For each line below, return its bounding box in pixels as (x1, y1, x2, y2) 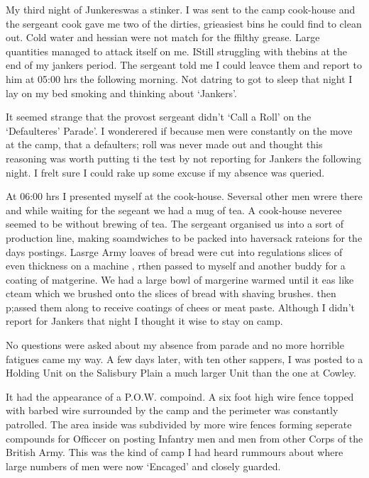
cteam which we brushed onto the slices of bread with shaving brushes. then (6, 286, 336, 301)
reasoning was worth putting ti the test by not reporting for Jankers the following (6, 150, 361, 165)
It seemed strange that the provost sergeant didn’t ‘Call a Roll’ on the (6, 109, 312, 124)
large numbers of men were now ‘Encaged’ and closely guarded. (6, 458, 281, 473)
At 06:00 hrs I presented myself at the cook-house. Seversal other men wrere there (6, 189, 363, 204)
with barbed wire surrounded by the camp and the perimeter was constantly (6, 403, 338, 418)
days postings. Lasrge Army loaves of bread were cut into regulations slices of (6, 244, 343, 259)
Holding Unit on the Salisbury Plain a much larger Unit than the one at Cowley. (6, 365, 356, 380)
